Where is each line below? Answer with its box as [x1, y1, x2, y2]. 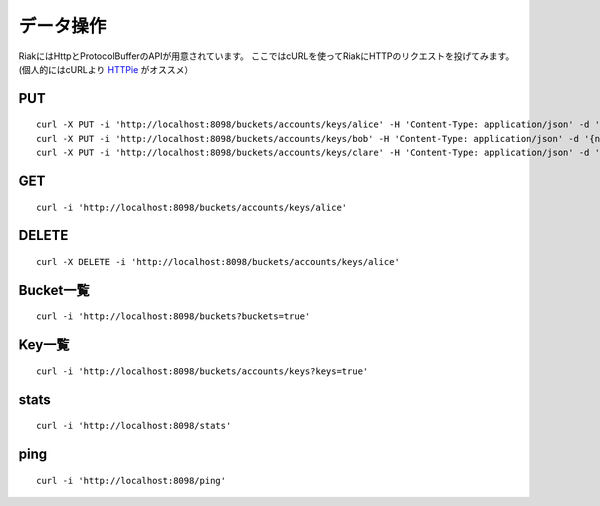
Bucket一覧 [18, 281, 90, 299]
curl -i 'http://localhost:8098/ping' [36, 475, 227, 486]
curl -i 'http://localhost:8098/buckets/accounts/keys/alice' [36, 201, 348, 213]
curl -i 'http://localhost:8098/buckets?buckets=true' [36, 311, 311, 322]
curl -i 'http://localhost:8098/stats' [36, 420, 232, 432]
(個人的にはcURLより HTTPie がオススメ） [18, 63, 194, 75]
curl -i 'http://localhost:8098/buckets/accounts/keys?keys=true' [36, 365, 369, 377]
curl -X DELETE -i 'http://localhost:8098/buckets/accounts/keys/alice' [36, 256, 400, 267]
